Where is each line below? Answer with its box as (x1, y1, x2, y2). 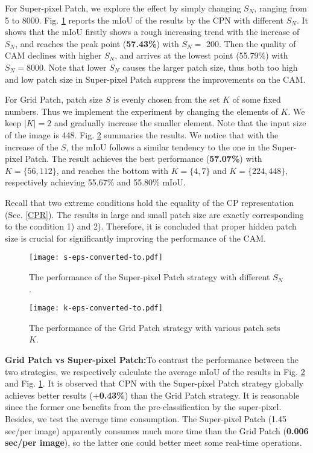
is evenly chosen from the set (113, 93, 220, 106)
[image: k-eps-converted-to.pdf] (29, 304, 163, 313)
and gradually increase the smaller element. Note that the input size (54, 117, 306, 129)
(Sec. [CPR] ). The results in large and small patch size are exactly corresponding (5, 208, 304, 220)
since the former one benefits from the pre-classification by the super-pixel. (5, 400, 282, 413)
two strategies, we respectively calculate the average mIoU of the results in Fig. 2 (5, 365, 305, 377)
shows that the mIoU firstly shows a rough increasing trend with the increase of (5, 25, 300, 38)
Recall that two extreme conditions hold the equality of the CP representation (5, 196, 294, 208)
